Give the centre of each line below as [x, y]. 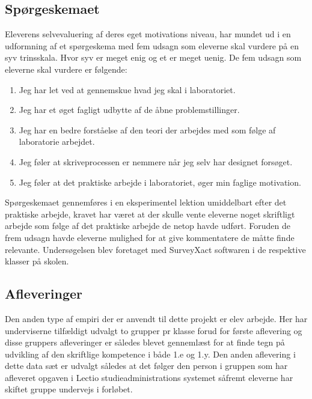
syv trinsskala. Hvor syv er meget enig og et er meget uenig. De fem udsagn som [153, 57]
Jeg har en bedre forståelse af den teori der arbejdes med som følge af [147, 129]
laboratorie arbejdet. [57, 142]
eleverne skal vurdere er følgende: [66, 69]
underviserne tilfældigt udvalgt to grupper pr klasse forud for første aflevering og [154, 330]
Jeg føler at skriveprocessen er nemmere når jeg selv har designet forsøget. [156, 161]
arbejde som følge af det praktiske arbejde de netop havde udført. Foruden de [148, 226]
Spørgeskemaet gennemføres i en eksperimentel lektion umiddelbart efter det [146, 202]
